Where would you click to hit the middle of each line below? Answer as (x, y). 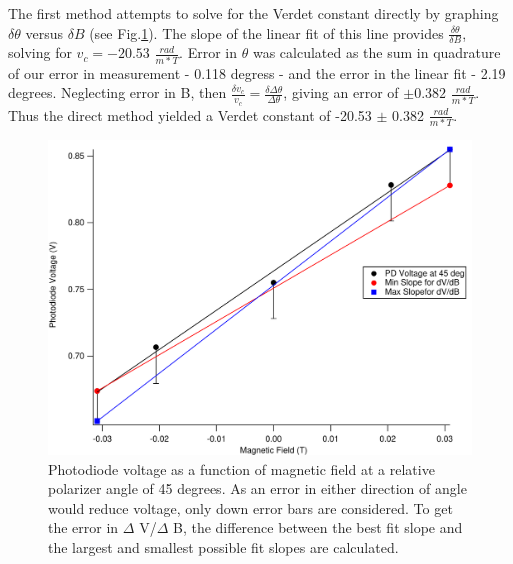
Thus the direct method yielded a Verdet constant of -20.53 (190, 114)
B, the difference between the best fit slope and (317, 527)
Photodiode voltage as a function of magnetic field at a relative (241, 468)
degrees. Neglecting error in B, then (117, 92)
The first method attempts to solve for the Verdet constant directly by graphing (253, 13)
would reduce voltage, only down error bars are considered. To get (250, 507)
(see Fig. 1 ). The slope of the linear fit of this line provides (266, 32)
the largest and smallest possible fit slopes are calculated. (223, 546)
